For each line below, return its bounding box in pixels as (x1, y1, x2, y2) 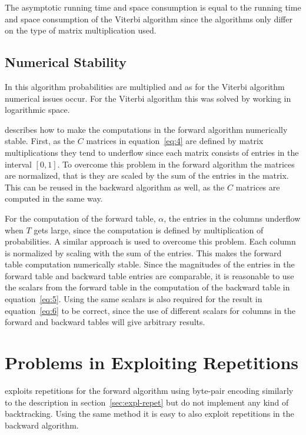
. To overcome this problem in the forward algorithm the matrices (57, 158, 295, 170)
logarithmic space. (5, 103, 70, 116)
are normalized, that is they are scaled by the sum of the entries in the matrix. (5, 169, 289, 182)
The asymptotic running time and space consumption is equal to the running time (5, 1, 301, 13)
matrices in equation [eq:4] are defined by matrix (86, 135, 264, 147)
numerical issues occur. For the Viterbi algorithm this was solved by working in (5, 92, 291, 104)
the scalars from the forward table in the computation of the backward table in (5, 281, 290, 293)
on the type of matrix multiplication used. (5, 24, 157, 36)
